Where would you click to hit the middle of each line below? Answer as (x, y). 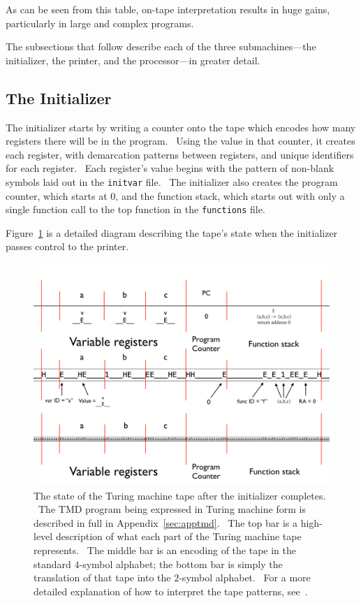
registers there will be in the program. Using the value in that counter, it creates (180, 141)
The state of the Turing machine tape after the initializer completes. (180, 495)
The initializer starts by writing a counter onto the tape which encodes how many (181, 127)
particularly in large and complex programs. (100, 23)
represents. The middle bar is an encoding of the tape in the (165, 550)
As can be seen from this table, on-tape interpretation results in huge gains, (168, 9)
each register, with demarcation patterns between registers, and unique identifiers (180, 154)
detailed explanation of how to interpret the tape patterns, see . (171, 591)
